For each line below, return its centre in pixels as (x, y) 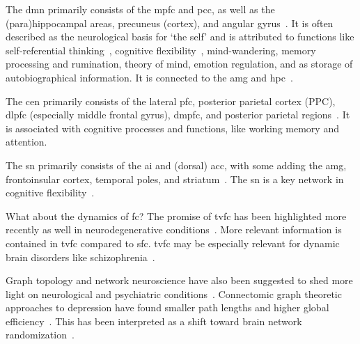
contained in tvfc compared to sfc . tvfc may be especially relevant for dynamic (173, 243)
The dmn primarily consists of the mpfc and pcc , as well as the (140, 9)
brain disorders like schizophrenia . (80, 257)
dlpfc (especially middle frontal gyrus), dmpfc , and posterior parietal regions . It (178, 115)
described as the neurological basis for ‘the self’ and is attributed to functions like (180, 37)
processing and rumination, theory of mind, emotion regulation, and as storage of (179, 64)
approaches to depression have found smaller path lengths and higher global (167, 307)
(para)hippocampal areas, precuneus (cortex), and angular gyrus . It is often (170, 23)
